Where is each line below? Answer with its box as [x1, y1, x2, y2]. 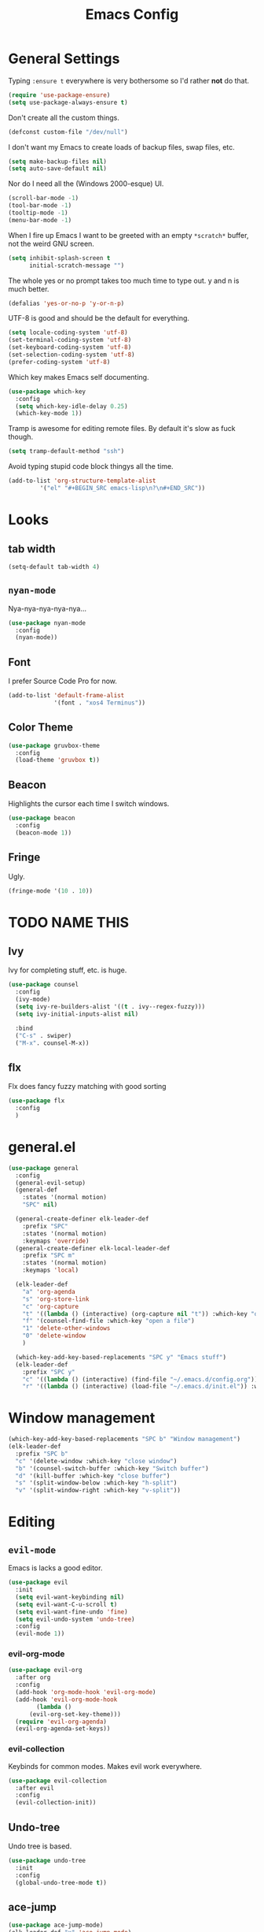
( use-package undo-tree [8, 1856, 86, 1864]
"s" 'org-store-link [22, 1295, 90, 1303]
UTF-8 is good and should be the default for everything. [8, 314, 190, 323]
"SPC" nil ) [22, 1201, 58, 1209]
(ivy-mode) [15, 995, 51, 1004]
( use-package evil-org [8, 1666, 82, 1674]
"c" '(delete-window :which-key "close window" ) [15, 1457, 178, 1465]
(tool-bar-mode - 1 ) [8, 202, 72, 210]
